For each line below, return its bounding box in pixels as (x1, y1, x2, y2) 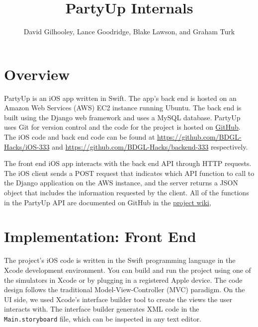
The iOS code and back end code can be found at (4, 132, 155, 142)
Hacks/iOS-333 (4, 141, 50, 152)
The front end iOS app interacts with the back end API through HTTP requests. (4, 158, 252, 168)
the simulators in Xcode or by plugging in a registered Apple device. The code (4, 274, 243, 285)
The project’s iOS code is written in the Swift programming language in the (4, 255, 236, 265)
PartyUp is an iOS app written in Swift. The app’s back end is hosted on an (4, 92, 237, 103)
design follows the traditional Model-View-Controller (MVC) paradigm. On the (4, 284, 245, 295)
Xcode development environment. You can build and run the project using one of (4, 264, 251, 275)
